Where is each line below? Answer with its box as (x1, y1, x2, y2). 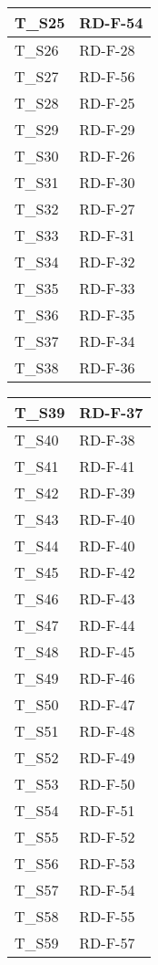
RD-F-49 (79, 747, 135, 768)
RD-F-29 (79, 119, 135, 140)
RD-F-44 (79, 614, 135, 635)
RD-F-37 (79, 402, 143, 423)
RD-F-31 (79, 225, 135, 246)
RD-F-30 (79, 172, 135, 193)
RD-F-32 (79, 251, 135, 272)
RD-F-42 (79, 561, 135, 582)
